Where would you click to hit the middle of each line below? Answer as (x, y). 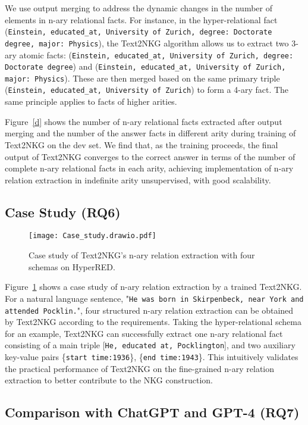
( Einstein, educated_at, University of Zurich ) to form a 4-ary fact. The (147, 90)
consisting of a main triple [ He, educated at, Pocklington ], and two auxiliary (150, 345)
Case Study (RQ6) (63, 212)
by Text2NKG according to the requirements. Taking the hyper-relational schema (153, 322)
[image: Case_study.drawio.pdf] (92, 236)
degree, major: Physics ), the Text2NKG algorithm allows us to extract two (147, 43)
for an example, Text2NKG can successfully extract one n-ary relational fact (144, 333)
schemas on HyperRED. (72, 266)
